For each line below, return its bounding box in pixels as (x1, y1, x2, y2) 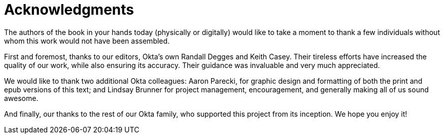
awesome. (4, 93, 39, 102)
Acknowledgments (4, 1, 134, 18)
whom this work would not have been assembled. (4, 36, 170, 45)
